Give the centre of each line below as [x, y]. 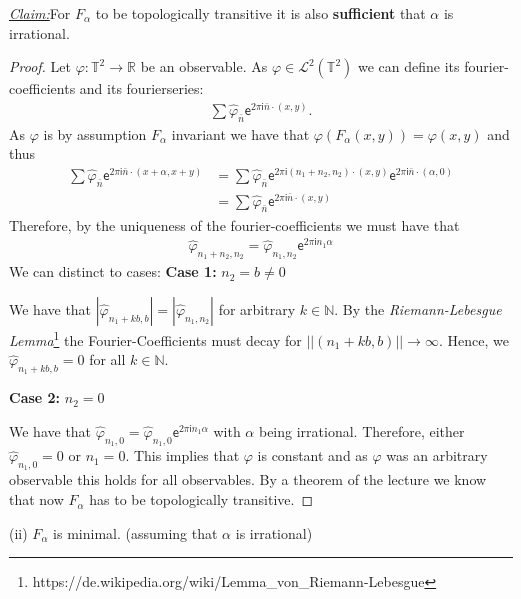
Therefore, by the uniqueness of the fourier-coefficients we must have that [234, 224]
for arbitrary [257, 309]
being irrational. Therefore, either [361, 431]
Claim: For [40, 13]
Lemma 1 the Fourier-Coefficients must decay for [155, 338]
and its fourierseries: [141, 88]
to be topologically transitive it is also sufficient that [260, 13]
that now [36, 499]
